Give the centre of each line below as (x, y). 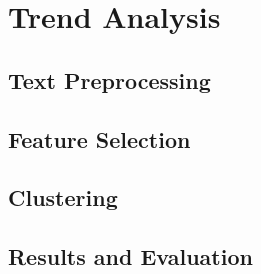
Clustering (63, 197)
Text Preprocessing (109, 79)
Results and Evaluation (130, 256)
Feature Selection (99, 138)
